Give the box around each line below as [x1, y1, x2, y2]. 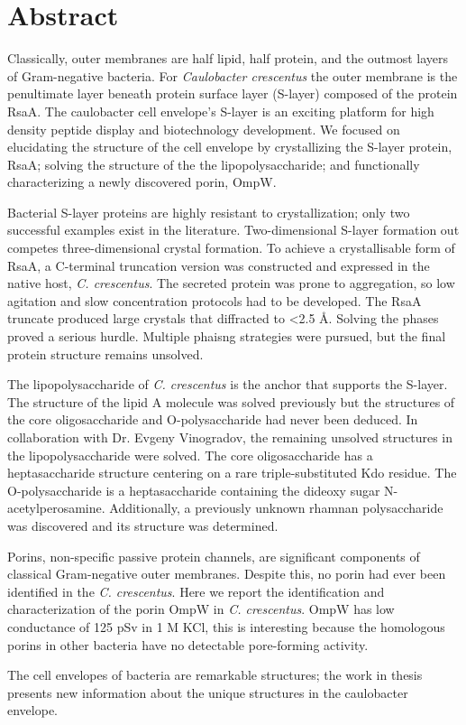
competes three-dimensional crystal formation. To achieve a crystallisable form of [7, 238, 455, 257]
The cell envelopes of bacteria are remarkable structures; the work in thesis [7, 665, 423, 684]
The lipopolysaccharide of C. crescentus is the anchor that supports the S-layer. [7, 375, 448, 394]
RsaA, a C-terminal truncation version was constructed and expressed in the [7, 256, 430, 274]
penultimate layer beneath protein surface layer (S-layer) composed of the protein [7, 84, 458, 103]
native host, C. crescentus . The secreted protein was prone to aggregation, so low [7, 274, 455, 293]
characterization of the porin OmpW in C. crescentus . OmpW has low [7, 600, 395, 618]
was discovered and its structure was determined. [7, 516, 279, 534]
